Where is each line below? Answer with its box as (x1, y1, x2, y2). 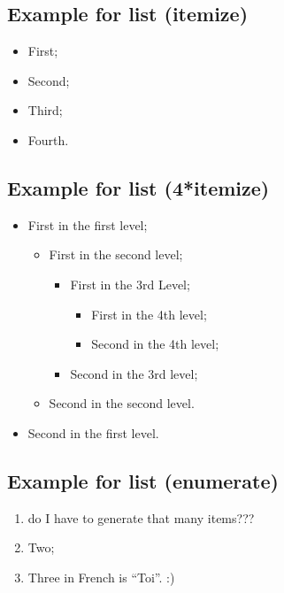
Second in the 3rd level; (70, 364, 198, 382)
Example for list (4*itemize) (7, 173, 270, 201)
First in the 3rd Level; (70, 274, 190, 293)
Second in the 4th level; (91, 335, 219, 353)
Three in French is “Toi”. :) (27, 567, 175, 586)
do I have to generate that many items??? (27, 508, 255, 527)
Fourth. (27, 130, 69, 149)
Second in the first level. (27, 423, 159, 442)
